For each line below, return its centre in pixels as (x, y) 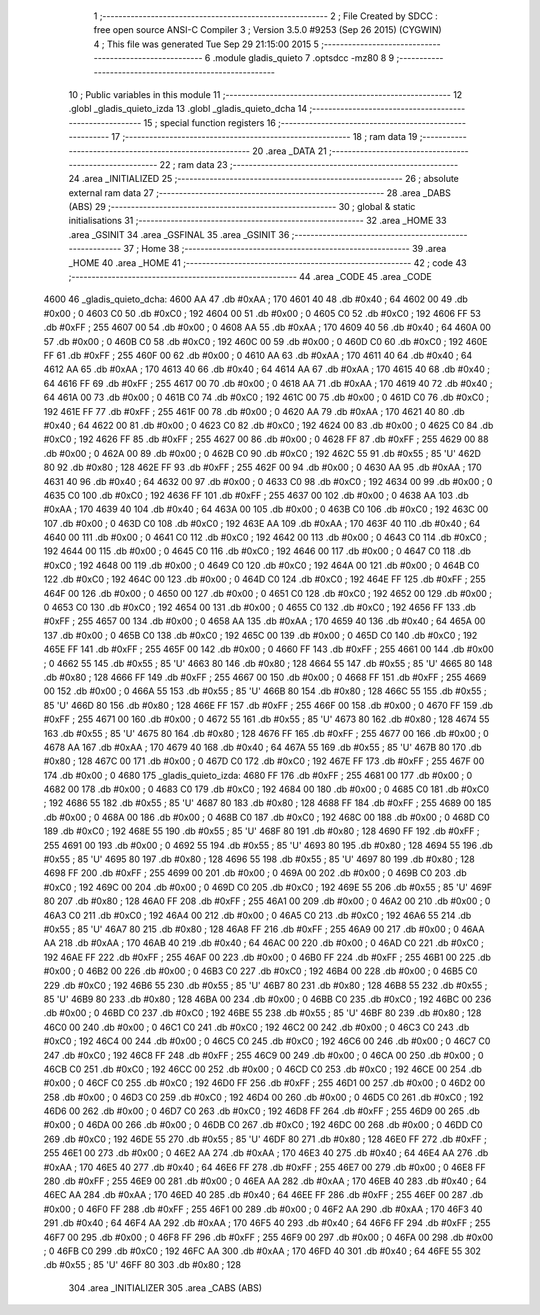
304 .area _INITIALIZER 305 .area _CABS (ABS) (165, 1287)
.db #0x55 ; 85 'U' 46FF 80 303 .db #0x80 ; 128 (142, 1265)
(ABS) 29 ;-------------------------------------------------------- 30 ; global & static (242, 207)
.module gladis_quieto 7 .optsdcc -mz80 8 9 (303, 58)
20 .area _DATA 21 (289, 151)
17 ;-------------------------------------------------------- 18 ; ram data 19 (264, 137)
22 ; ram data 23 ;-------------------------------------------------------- (309, 164)
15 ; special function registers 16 (210, 122)
